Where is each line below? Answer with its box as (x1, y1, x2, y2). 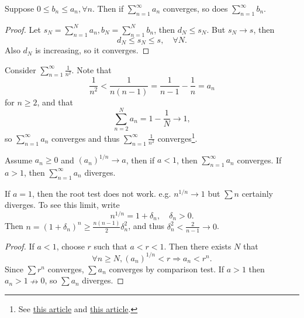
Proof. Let (5, 23, 41, 35)
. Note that (71, 63, 112, 76)
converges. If (237, 153, 282, 166)
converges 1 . (157, 131, 198, 144)
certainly (241, 187, 273, 199)
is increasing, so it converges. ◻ (35, 44, 150, 56)
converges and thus (51, 132, 120, 144)
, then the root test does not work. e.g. (32, 187, 171, 199)
